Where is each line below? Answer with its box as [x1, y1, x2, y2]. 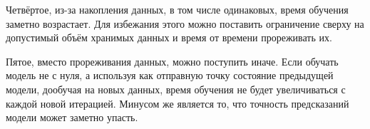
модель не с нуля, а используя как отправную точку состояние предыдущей [6, 68, 334, 83]
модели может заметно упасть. [6, 110, 138, 125]
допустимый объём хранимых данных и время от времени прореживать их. [6, 30, 332, 45]
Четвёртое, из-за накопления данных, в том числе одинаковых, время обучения [6, 2, 349, 16]
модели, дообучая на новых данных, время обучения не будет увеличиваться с [6, 81, 346, 96]
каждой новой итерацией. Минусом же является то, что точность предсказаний [6, 96, 349, 110]
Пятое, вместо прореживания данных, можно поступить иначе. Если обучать [6, 53, 339, 68]
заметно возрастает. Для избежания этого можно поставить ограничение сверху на [6, 16, 364, 31]
